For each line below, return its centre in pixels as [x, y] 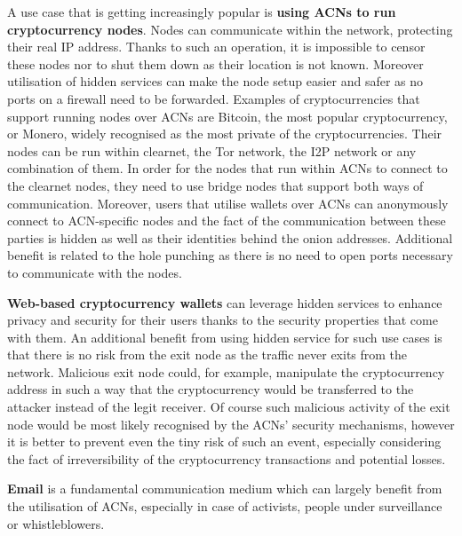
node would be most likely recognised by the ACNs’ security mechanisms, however [231, 424]
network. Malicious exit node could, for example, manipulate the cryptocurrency [226, 371]
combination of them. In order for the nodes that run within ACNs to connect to [227, 168]
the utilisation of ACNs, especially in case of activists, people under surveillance [225, 506]
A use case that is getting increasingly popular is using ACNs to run [202, 12]
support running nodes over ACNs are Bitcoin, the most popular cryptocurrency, [227, 116]
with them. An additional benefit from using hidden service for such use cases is [225, 337]
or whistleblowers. [56, 523]
